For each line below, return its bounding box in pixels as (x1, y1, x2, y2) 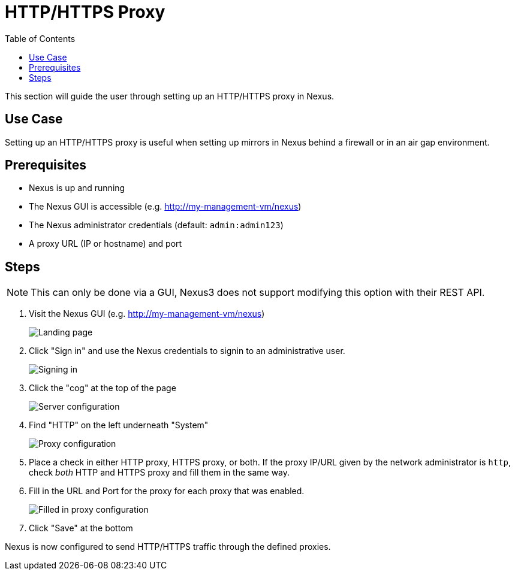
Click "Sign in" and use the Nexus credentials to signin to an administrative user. (29, 346, 345, 356)
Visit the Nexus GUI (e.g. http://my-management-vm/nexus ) (29, 308, 265, 319)
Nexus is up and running (29, 183, 125, 193)
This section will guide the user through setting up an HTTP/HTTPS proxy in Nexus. (5, 90, 335, 101)
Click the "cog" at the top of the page (29, 383, 176, 394)
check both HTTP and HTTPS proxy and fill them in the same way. (29, 467, 290, 478)
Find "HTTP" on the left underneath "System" (29, 420, 209, 431)
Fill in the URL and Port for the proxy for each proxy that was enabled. (29, 486, 305, 497)
